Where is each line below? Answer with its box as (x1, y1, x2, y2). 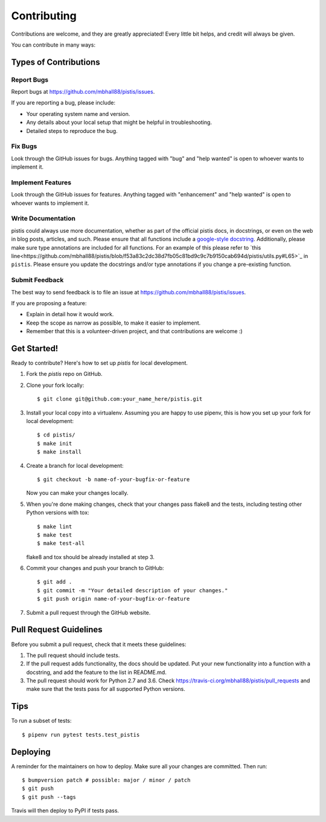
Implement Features (11, 178, 72, 187)
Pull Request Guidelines (11, 624, 103, 635)
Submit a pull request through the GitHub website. (26, 609, 151, 616)
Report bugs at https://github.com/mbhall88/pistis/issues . (11, 88, 155, 95)
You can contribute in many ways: (11, 41, 96, 48)
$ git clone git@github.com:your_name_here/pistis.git (37, 396, 203, 403)
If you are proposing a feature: (11, 299, 87, 306)
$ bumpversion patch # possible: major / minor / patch (22, 777, 191, 784)
